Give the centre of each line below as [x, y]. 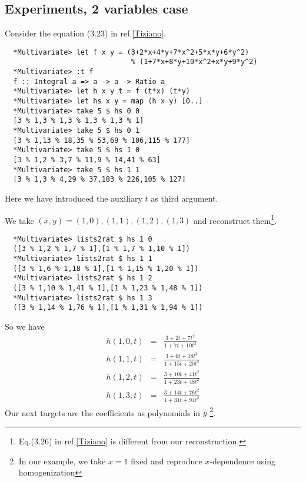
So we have [25, 327]
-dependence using [243, 461]
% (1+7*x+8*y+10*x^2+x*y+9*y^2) [194, 62]
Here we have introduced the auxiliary [74, 198]
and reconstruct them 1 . [235, 219]
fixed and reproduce [167, 461]
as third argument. [184, 198]
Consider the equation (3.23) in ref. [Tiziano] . [85, 33]
